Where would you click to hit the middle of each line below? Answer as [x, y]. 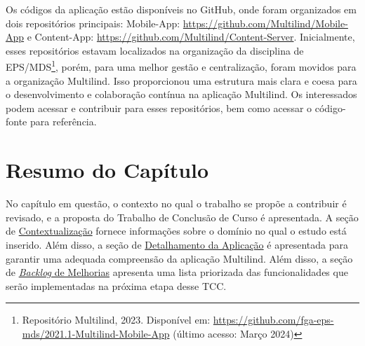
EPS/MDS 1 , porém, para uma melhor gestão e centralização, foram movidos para [181, 66]
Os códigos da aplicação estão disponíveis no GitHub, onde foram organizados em [181, 9]
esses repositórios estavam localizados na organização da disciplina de [155, 50]
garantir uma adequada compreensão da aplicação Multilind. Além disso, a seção [179, 258]
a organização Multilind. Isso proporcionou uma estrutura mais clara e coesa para [181, 80]
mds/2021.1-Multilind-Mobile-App [96, 333]
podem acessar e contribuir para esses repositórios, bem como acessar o [159, 108]
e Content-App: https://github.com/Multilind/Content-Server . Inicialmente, [191, 37]
